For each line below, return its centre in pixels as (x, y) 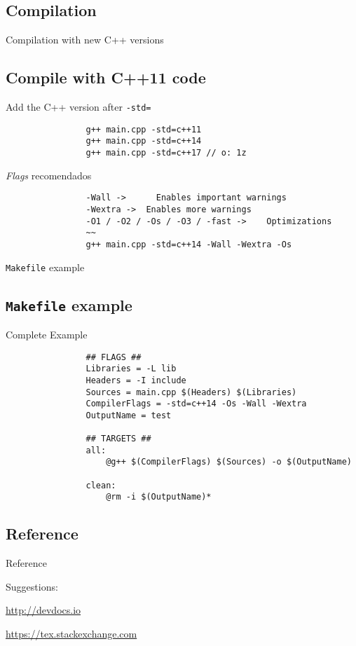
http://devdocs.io (43, 610)
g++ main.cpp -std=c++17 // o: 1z (166, 152)
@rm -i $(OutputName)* (159, 497)
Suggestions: (32, 586)
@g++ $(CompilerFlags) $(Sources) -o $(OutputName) (229, 462)
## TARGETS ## (118, 439)
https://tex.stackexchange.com (71, 634)
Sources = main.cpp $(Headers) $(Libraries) (191, 392)
